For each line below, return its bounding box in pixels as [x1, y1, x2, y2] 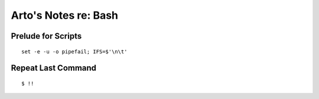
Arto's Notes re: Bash [11, 9, 118, 22]
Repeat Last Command [11, 63, 97, 73]
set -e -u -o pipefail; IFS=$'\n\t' [21, 48, 128, 55]
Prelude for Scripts [11, 31, 82, 41]
